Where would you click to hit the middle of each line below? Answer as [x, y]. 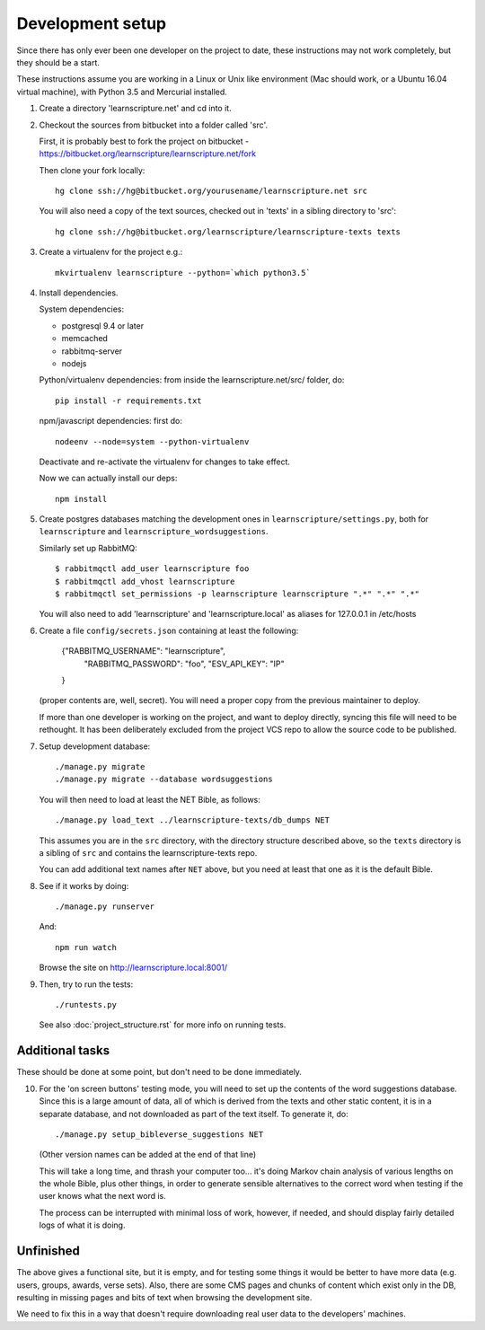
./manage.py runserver [105, 907]
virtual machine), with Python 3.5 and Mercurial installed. [122, 92]
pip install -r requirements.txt [128, 401]
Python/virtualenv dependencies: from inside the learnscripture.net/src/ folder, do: [192, 380]
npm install [81, 499]
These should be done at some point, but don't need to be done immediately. [159, 1072]
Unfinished [48, 1251]
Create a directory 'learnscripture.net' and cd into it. [136, 109]
